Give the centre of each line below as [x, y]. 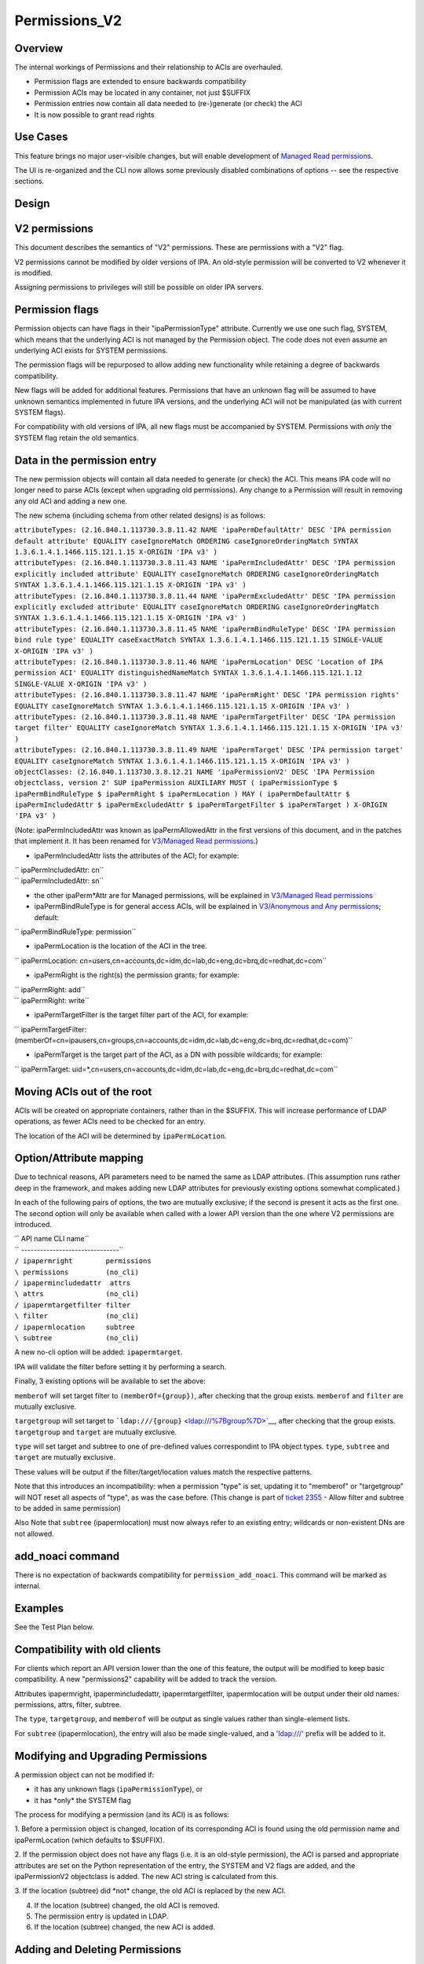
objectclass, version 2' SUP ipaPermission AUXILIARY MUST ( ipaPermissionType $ [176, 783]
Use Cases [41, 137]
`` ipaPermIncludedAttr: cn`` [59, 870]
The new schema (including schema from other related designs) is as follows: [140, 515]
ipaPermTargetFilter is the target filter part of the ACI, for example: [141, 1015]
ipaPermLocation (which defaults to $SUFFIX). [90, 1840]
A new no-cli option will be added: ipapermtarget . [99, 1352]
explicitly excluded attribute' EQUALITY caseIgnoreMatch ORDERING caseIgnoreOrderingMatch [197, 607]
